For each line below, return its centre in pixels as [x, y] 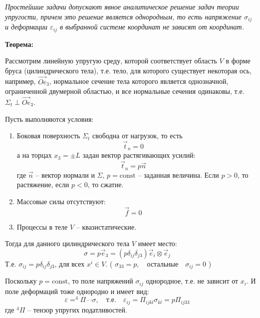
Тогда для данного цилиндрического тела [67, 243]
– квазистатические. [106, 226]
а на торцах [34, 155]
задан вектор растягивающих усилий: [139, 155]
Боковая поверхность [48, 136]
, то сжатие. [106, 184]
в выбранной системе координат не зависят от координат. [152, 27]
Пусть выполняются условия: [49, 119]
